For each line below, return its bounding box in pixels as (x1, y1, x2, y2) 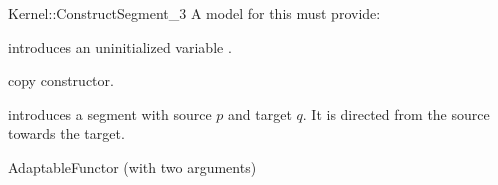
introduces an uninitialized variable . (8, 36, 232, 57)
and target (228, 103, 292, 124)
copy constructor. (8, 70, 114, 91)
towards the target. (8, 123, 125, 144)
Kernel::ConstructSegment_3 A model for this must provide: (8, 3, 381, 23)
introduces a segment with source (8, 103, 212, 124)
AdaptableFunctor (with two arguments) (8, 156, 257, 177)
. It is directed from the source (302, 103, 490, 124)
